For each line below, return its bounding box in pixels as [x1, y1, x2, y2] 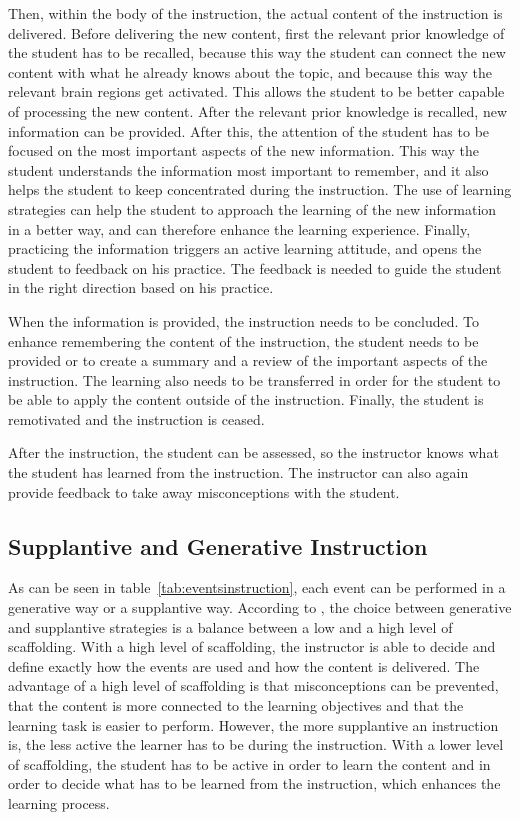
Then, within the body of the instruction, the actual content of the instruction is [8, 3, 503, 23]
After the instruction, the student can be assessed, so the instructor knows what [8, 442, 499, 463]
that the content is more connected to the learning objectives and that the [8, 695, 464, 716]
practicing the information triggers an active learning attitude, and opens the [8, 238, 482, 259]
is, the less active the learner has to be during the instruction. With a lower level [8, 734, 504, 755]
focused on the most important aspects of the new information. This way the [8, 140, 480, 161]
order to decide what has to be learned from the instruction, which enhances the [8, 773, 501, 794]
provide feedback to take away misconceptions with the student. [8, 481, 400, 502]
